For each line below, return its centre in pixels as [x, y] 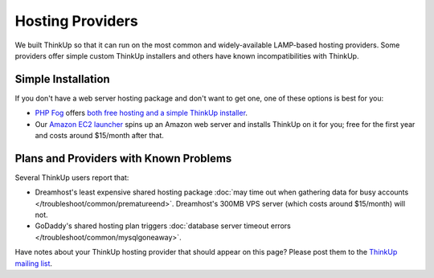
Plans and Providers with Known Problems [123, 158]
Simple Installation [62, 79]
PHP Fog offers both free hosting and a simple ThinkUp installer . [141, 113]
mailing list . [33, 263]
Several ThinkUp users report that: [72, 178]
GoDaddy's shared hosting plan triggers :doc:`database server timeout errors [163, 226]
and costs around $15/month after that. [100, 136]
